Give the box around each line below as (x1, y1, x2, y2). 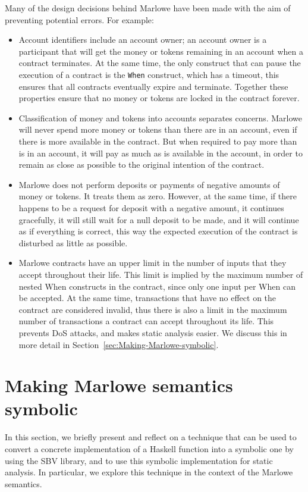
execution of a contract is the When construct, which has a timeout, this (18, 68, 279, 80)
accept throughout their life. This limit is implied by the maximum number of (18, 268, 303, 280)
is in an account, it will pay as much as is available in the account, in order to (18, 146, 303, 159)
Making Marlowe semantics (5, 373, 233, 397)
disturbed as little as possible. (18, 236, 128, 249)
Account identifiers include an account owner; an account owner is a (18, 33, 267, 46)
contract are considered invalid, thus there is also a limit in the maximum (18, 303, 287, 315)
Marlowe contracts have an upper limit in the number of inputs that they (18, 256, 287, 269)
